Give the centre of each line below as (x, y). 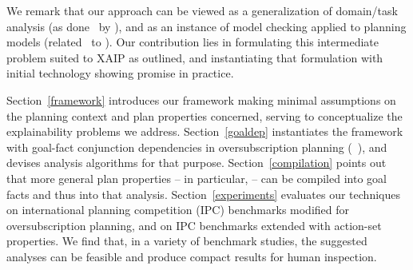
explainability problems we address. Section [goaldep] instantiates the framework (205, 131)
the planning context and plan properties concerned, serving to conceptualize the (205, 115)
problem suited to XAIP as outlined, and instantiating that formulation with (195, 57)
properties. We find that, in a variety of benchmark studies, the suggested (187, 241)
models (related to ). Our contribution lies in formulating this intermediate (193, 42)
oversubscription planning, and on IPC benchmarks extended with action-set (194, 225)
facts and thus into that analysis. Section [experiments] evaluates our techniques (203, 194)
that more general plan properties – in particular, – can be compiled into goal (197, 178)
